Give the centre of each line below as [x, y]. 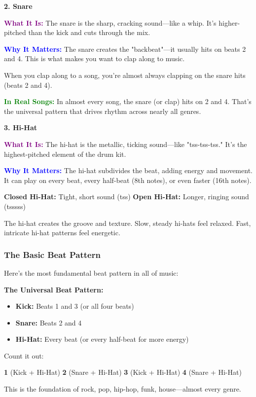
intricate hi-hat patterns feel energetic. [62, 233]
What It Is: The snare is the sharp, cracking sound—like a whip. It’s [110, 22]
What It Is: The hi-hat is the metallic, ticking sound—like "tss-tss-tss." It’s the [126, 144]
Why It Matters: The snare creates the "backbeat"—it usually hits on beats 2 [125, 49]
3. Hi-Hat [20, 127]
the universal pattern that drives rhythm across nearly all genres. [103, 111]
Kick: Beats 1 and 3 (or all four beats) [75, 306]
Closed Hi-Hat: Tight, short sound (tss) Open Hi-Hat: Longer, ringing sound [127, 197]
